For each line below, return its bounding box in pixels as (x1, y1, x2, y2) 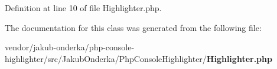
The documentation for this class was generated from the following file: (5, 21, 262, 33)
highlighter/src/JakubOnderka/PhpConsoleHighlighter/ (5, 52, 207, 64)
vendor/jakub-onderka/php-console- (5, 41, 135, 53)
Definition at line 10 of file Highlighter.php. (5, 2, 162, 13)
